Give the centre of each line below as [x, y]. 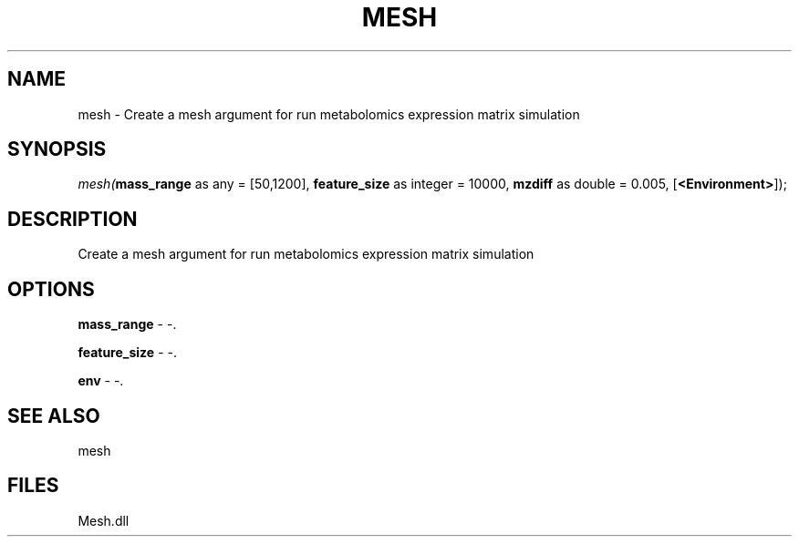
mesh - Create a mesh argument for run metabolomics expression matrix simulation [329, 114]
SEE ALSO [54, 416]
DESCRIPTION [73, 219]
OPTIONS [51, 289]
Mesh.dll [104, 520]
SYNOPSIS [57, 149]
